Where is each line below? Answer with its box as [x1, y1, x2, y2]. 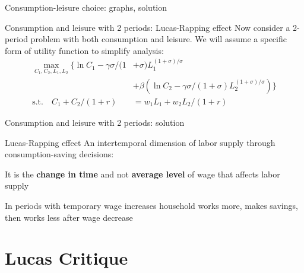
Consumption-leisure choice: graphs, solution [5, 1, 167, 13]
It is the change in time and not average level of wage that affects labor [5, 167, 280, 180]
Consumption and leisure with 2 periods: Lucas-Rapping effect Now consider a [5, 21, 290, 33]
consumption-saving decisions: [5, 148, 114, 160]
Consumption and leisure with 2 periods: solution [5, 116, 185, 128]
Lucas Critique [5, 246, 128, 270]
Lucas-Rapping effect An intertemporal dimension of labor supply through [5, 136, 275, 148]
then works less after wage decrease [5, 211, 133, 223]
